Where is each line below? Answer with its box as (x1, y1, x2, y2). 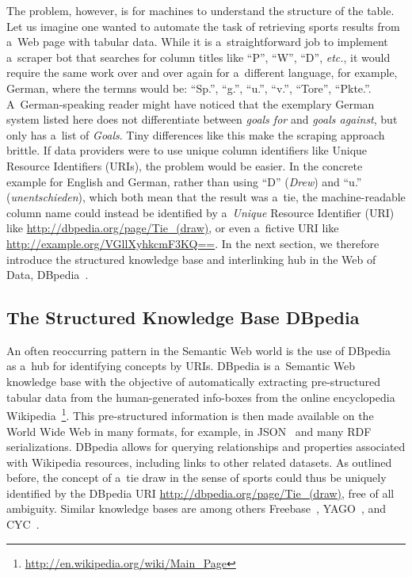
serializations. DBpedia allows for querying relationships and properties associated (6, 438, 406, 455)
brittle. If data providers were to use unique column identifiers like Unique (6, 142, 368, 159)
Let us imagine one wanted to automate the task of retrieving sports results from (6, 17, 400, 34)
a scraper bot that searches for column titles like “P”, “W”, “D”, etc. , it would (6, 48, 391, 65)
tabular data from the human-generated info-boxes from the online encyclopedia (6, 388, 395, 405)
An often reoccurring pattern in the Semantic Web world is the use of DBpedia (6, 342, 391, 358)
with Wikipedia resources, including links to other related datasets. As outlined (6, 453, 392, 470)
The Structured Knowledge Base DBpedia (6, 305, 360, 330)
